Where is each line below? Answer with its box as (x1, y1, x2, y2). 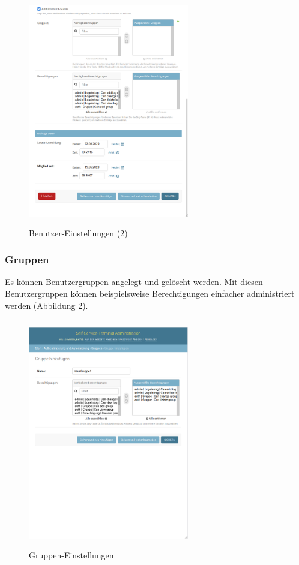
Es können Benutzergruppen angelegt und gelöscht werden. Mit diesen (5, 275, 263, 288)
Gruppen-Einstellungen (29, 548, 114, 561)
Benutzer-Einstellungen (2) (29, 226, 128, 239)
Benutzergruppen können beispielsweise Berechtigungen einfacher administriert (5, 287, 295, 299)
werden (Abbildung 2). (5, 299, 88, 311)
